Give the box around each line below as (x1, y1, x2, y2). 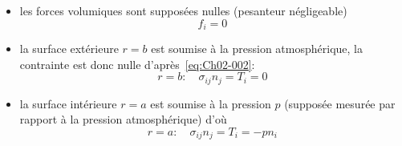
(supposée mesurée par (284, 95, 396, 112)
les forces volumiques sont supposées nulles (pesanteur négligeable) (19, 2, 347, 18)
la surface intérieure (19, 95, 117, 112)
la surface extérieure (19, 40, 119, 57)
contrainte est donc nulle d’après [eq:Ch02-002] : (19, 55, 255, 72)
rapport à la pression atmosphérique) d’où (19, 111, 227, 128)
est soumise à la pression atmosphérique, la (151, 40, 363, 57)
